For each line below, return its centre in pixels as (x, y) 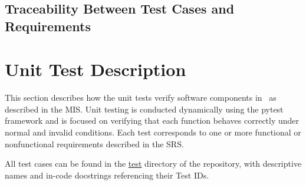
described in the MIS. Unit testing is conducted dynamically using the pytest (144, 109)
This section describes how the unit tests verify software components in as (141, 98)
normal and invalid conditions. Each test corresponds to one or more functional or (153, 132)
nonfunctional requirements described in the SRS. (94, 143)
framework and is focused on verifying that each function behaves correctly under (152, 120)
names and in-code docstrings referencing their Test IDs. (107, 175)
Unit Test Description (96, 69)
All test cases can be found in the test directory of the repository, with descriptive (153, 163)
